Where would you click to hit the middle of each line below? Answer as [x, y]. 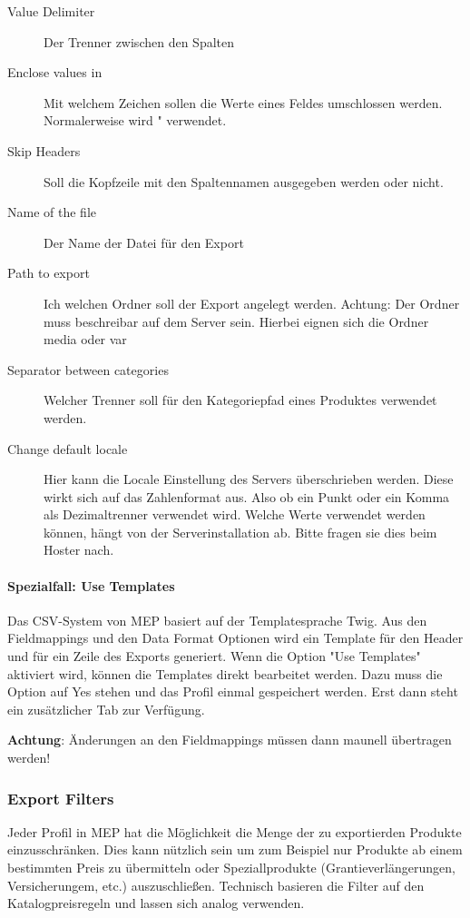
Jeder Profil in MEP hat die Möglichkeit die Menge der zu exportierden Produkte [235, 831]
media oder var [85, 339]
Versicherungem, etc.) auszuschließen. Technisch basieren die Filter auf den [216, 885]
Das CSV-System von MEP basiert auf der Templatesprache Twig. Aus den [217, 620]
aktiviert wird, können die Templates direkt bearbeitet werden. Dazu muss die [225, 673]
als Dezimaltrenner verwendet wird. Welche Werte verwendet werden [235, 514]
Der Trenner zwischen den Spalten [139, 41]
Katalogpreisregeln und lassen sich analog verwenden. [156, 903]
